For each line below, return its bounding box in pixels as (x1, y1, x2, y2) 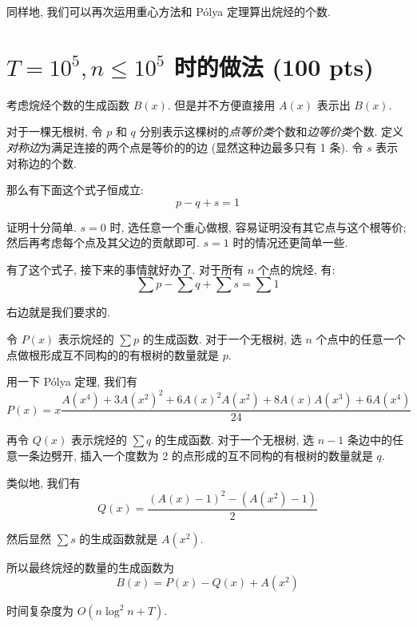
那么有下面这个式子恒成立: (6, 181, 144, 198)
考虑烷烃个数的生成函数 (6, 96, 129, 113)
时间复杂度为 (6, 602, 73, 619)
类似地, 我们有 (6, 474, 81, 490)
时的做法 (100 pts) (173, 50, 374, 82)
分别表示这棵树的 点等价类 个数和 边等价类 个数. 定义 (139, 123, 404, 140)
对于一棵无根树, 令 (6, 123, 103, 140)
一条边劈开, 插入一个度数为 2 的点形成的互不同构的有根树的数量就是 (17, 446, 373, 463)
